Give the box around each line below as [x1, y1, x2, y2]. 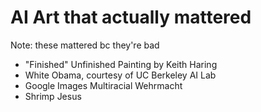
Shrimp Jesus [24, 90, 82, 102]
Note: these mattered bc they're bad [10, 39, 160, 51]
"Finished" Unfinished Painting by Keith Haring [24, 58, 218, 70]
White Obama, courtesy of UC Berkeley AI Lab [24, 69, 217, 81]
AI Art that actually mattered [10, 6, 252, 29]
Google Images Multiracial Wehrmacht [24, 79, 183, 91]
